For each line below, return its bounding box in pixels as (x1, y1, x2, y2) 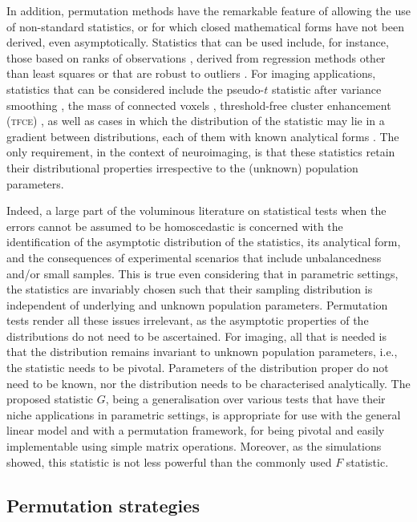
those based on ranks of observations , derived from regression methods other (6, 49, 386, 66)
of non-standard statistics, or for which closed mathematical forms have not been (6, 18, 405, 34)
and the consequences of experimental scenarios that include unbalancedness (6, 249, 382, 265)
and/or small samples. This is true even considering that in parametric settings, (6, 265, 399, 281)
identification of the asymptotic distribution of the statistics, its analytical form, (6, 233, 401, 250)
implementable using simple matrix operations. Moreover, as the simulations (6, 438, 382, 455)
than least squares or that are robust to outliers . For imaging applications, (6, 65, 376, 82)
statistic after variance (271, 80, 382, 97)
